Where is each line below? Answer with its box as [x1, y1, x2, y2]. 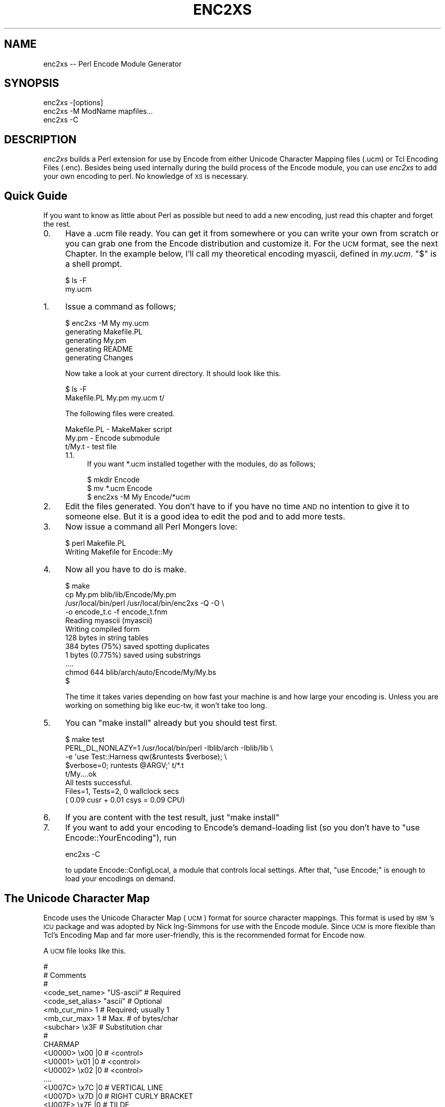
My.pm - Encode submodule [65, 434, 160, 443]
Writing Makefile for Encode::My [65, 547, 173, 557]
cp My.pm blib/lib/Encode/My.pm [65, 590, 176, 599]
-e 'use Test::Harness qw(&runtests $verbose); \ [65, 752, 227, 761]
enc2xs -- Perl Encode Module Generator [43, 59, 182, 68]
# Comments [43, 970, 86, 979]
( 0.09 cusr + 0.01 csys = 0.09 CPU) [65, 795, 185, 805]
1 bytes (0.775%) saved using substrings [65, 651, 201, 660]
